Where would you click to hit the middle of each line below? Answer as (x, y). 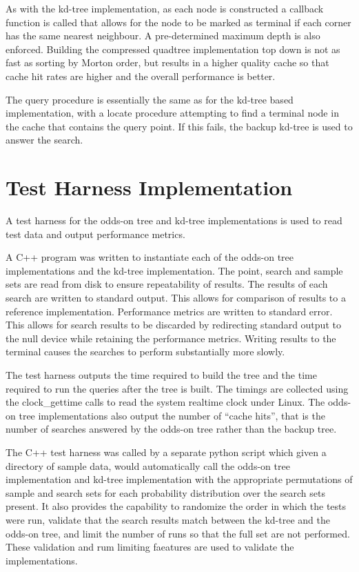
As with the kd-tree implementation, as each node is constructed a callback (165, 8)
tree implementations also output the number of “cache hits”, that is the (172, 415)
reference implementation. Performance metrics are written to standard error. (169, 311)
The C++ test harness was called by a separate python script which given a (166, 452)
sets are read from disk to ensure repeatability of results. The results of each (167, 284)
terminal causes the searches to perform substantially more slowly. (145, 352)
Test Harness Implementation (149, 187)
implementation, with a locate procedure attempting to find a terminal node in (172, 113)
